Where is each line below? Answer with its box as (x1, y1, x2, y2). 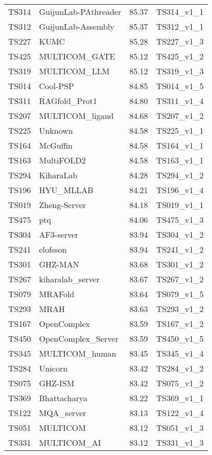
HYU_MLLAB (39, 184, 93, 196)
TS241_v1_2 (156, 243, 204, 255)
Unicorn (39, 362, 68, 374)
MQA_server (39, 407, 86, 419)
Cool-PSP (39, 80, 74, 92)
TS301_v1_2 (156, 258, 204, 270)
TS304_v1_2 (156, 229, 204, 240)
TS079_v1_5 (156, 288, 204, 300)
